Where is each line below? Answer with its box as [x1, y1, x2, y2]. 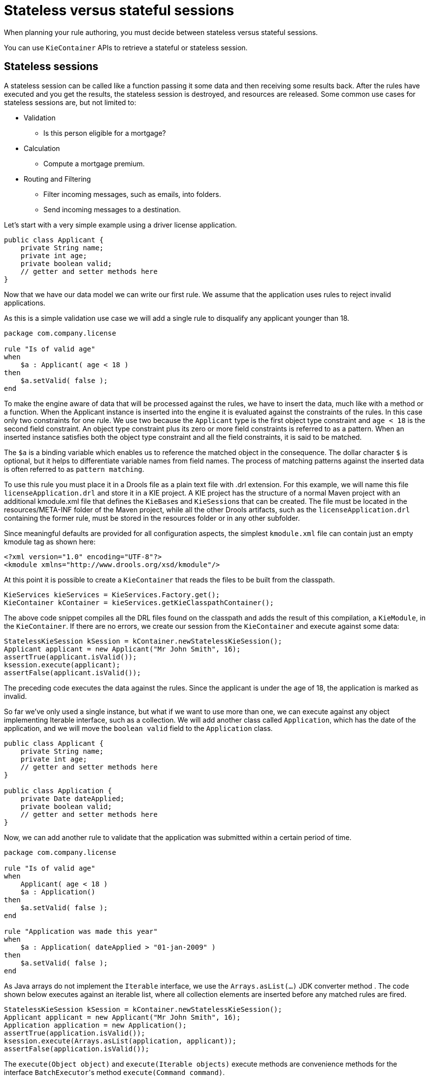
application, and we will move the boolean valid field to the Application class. [4, 724, 273, 732]
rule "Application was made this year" [4, 927, 158, 935]
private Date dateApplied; [20, 794, 125, 803]
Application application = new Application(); [4, 1021, 187, 1029]
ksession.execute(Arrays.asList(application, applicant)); [4, 1037, 237, 1045]
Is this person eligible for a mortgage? [43, 128, 166, 137]
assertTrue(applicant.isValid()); [4, 653, 137, 661]
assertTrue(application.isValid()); [4, 1029, 145, 1037]
